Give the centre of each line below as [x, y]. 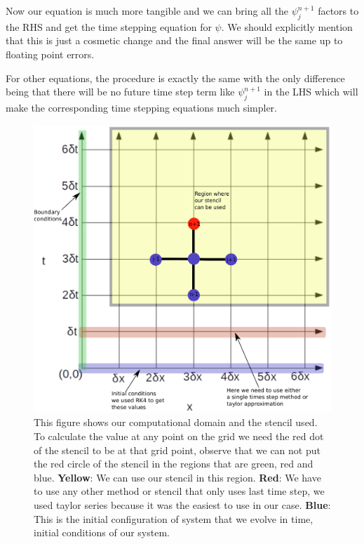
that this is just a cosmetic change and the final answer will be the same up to [174, 40]
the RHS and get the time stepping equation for [109, 26]
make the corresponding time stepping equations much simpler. [141, 107]
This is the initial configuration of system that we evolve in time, [174, 518]
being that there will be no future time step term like [120, 92]
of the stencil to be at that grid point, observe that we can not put [177, 450]
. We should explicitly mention [287, 26]
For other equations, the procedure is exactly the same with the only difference [175, 78]
